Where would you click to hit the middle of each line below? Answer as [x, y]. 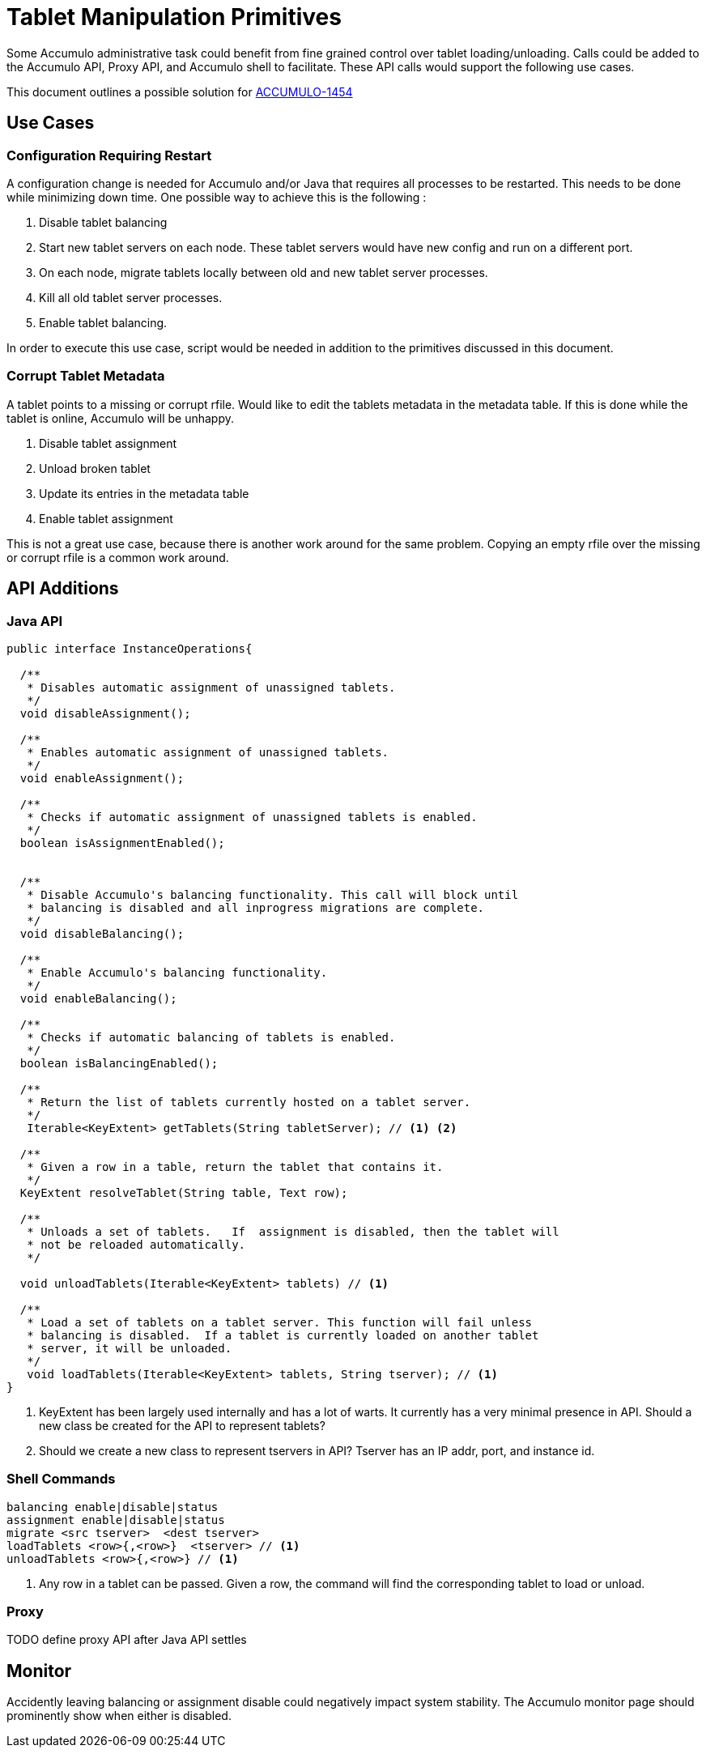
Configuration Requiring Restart [109, 155]
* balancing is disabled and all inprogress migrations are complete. [256, 907]
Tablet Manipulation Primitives [174, 17]
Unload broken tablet [95, 468]
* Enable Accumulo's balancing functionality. [177, 972]
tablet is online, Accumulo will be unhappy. [121, 418]
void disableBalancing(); [102, 933]
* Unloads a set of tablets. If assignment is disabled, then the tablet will [293, 1231]
